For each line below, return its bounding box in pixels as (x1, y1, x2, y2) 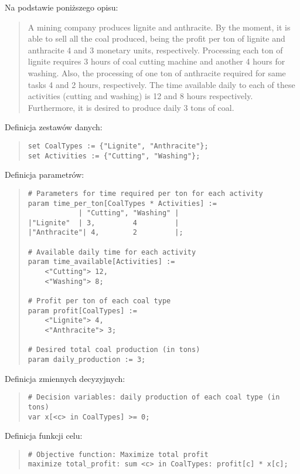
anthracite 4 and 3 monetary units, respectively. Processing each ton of (28, 43, 283, 56)
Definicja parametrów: (5, 168, 84, 181)
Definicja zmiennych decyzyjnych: (5, 372, 125, 384)
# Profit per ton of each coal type (28, 297, 171, 306)
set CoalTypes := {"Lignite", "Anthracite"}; (28, 141, 209, 150)
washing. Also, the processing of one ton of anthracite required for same (28, 66, 286, 79)
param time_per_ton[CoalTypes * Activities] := (28, 199, 217, 208)
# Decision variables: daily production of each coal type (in (28, 393, 280, 402)
